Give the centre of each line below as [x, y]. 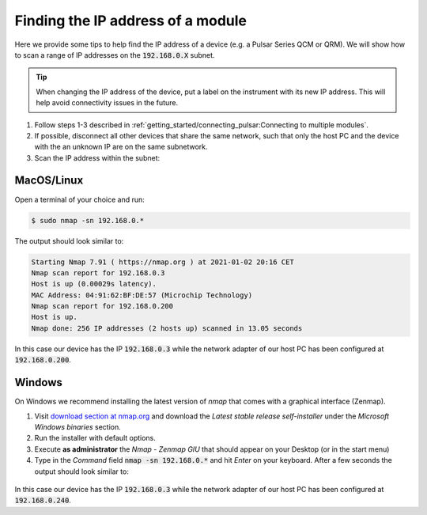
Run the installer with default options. [95, 438]
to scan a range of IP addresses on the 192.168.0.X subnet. [115, 55]
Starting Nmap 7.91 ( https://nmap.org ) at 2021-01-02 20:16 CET [162, 262]
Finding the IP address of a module [130, 21]
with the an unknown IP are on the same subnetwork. [121, 147]
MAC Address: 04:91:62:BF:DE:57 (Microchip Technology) [142, 295]
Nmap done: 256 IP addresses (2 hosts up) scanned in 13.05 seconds [167, 328]
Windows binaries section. [78, 426]
